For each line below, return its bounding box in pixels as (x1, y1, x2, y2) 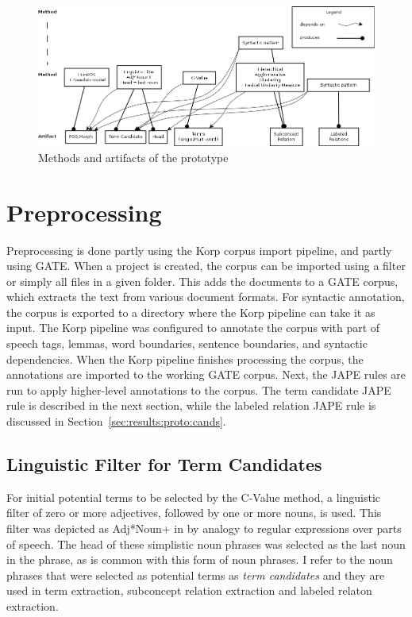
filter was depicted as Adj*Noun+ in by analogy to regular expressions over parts (6, 520, 402, 537)
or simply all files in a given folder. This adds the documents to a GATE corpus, (6, 272, 399, 289)
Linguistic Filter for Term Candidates (6, 452, 322, 476)
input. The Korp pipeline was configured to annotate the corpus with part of (6, 319, 380, 336)
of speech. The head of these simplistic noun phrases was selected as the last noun (6, 535, 406, 552)
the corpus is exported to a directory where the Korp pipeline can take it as (6, 303, 375, 320)
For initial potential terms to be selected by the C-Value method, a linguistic (6, 488, 381, 505)
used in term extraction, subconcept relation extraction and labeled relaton (6, 582, 372, 599)
